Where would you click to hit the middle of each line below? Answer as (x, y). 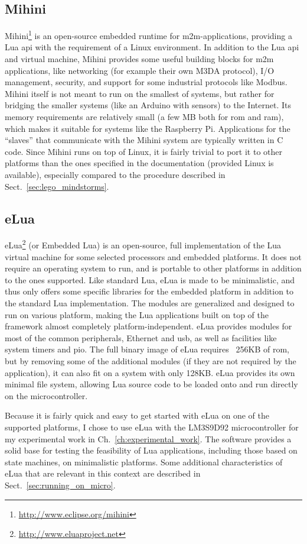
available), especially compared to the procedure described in (115, 174)
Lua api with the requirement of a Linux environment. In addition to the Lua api (152, 47)
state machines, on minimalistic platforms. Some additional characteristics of (144, 462)
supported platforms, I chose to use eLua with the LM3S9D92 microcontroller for (152, 427)
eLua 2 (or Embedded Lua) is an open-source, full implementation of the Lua (143, 244)
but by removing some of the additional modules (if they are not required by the (151, 360)
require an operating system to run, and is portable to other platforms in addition (153, 268)
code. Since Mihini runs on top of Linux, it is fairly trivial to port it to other (144, 151)
